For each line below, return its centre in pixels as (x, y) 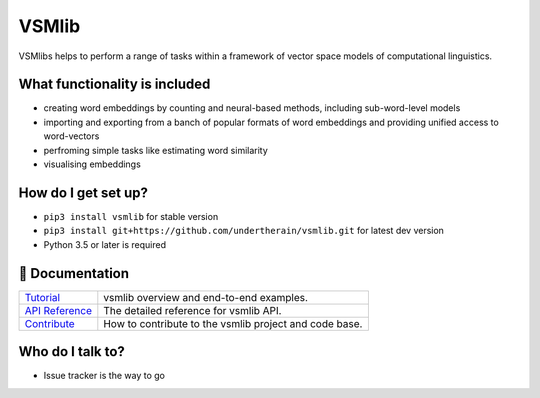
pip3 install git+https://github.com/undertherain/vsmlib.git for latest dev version (244, 231)
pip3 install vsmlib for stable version (131, 216)
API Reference (58, 310)
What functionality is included (114, 84)
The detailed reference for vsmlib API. (192, 310)
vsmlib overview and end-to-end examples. (206, 297)
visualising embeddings (92, 164)
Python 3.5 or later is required (105, 244)
